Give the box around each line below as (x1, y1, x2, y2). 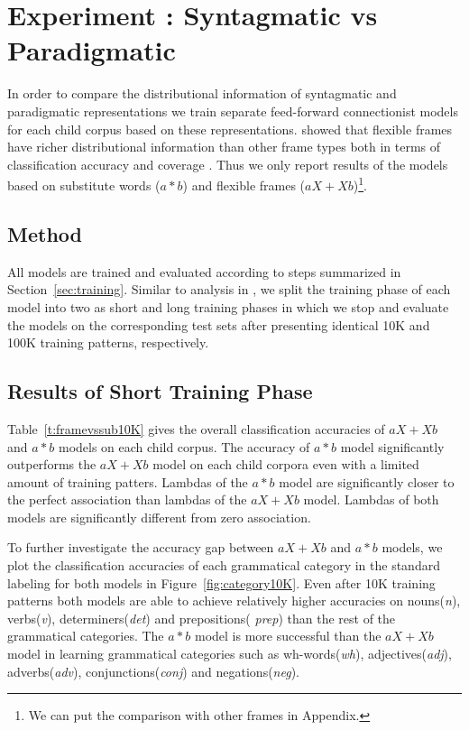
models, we (382, 538, 443, 557)
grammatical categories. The (7, 626, 164, 645)
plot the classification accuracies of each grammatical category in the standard (7, 556, 440, 575)
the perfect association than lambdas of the (7, 490, 247, 509)
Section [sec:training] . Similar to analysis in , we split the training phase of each (7, 280, 451, 299)
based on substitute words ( (7, 175, 161, 194)
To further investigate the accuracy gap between (7, 538, 274, 557)
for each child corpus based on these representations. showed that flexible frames (7, 119, 453, 138)
